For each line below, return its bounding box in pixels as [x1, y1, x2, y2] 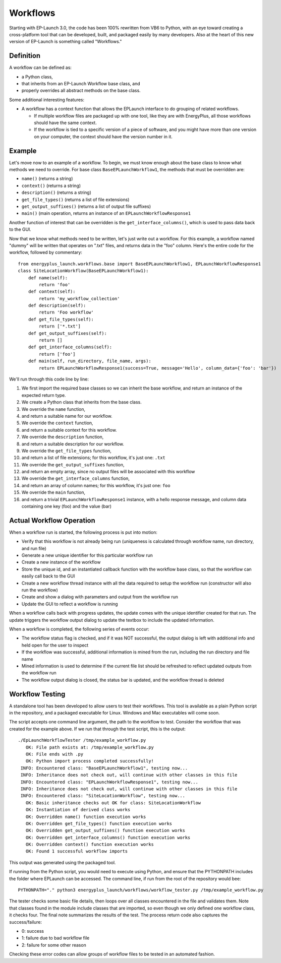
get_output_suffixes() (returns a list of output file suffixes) [21, 203, 151, 209]
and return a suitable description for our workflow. [21, 441, 124, 447]
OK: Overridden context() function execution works [25, 841, 154, 847]
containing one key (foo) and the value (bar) [21, 504, 112, 510]
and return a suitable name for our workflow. [21, 413, 112, 419]
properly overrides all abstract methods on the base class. [21, 87, 141, 94]
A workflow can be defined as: [9, 64, 72, 70]
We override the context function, [21, 420, 94, 426]
